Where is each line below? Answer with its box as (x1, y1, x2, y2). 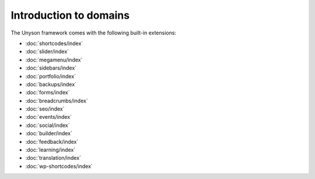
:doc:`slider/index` (25, 48, 69, 55)
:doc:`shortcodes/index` (25, 40, 83, 47)
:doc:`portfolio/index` (25, 73, 76, 80)
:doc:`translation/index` (25, 154, 82, 161)
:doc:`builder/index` (25, 130, 73, 137)
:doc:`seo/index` (25, 105, 65, 112)
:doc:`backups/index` (25, 81, 77, 88)
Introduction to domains (10, 9, 130, 22)
